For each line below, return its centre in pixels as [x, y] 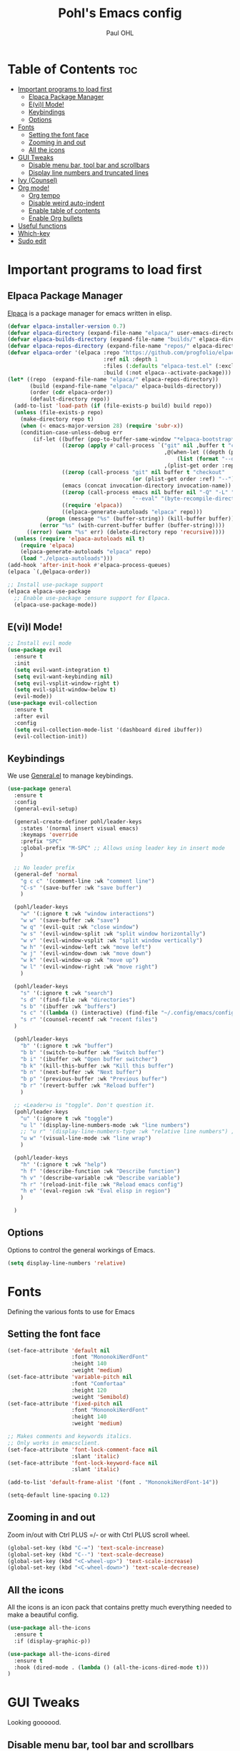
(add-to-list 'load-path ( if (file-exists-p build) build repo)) [113, 406]
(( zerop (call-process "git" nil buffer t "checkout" [143, 472]
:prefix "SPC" [41, 842]
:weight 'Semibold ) [100, 1397]
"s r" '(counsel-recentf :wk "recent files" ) [89, 1020]
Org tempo [44, 195]
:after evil [32, 716]
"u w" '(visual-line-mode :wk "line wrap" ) [86, 1138]
